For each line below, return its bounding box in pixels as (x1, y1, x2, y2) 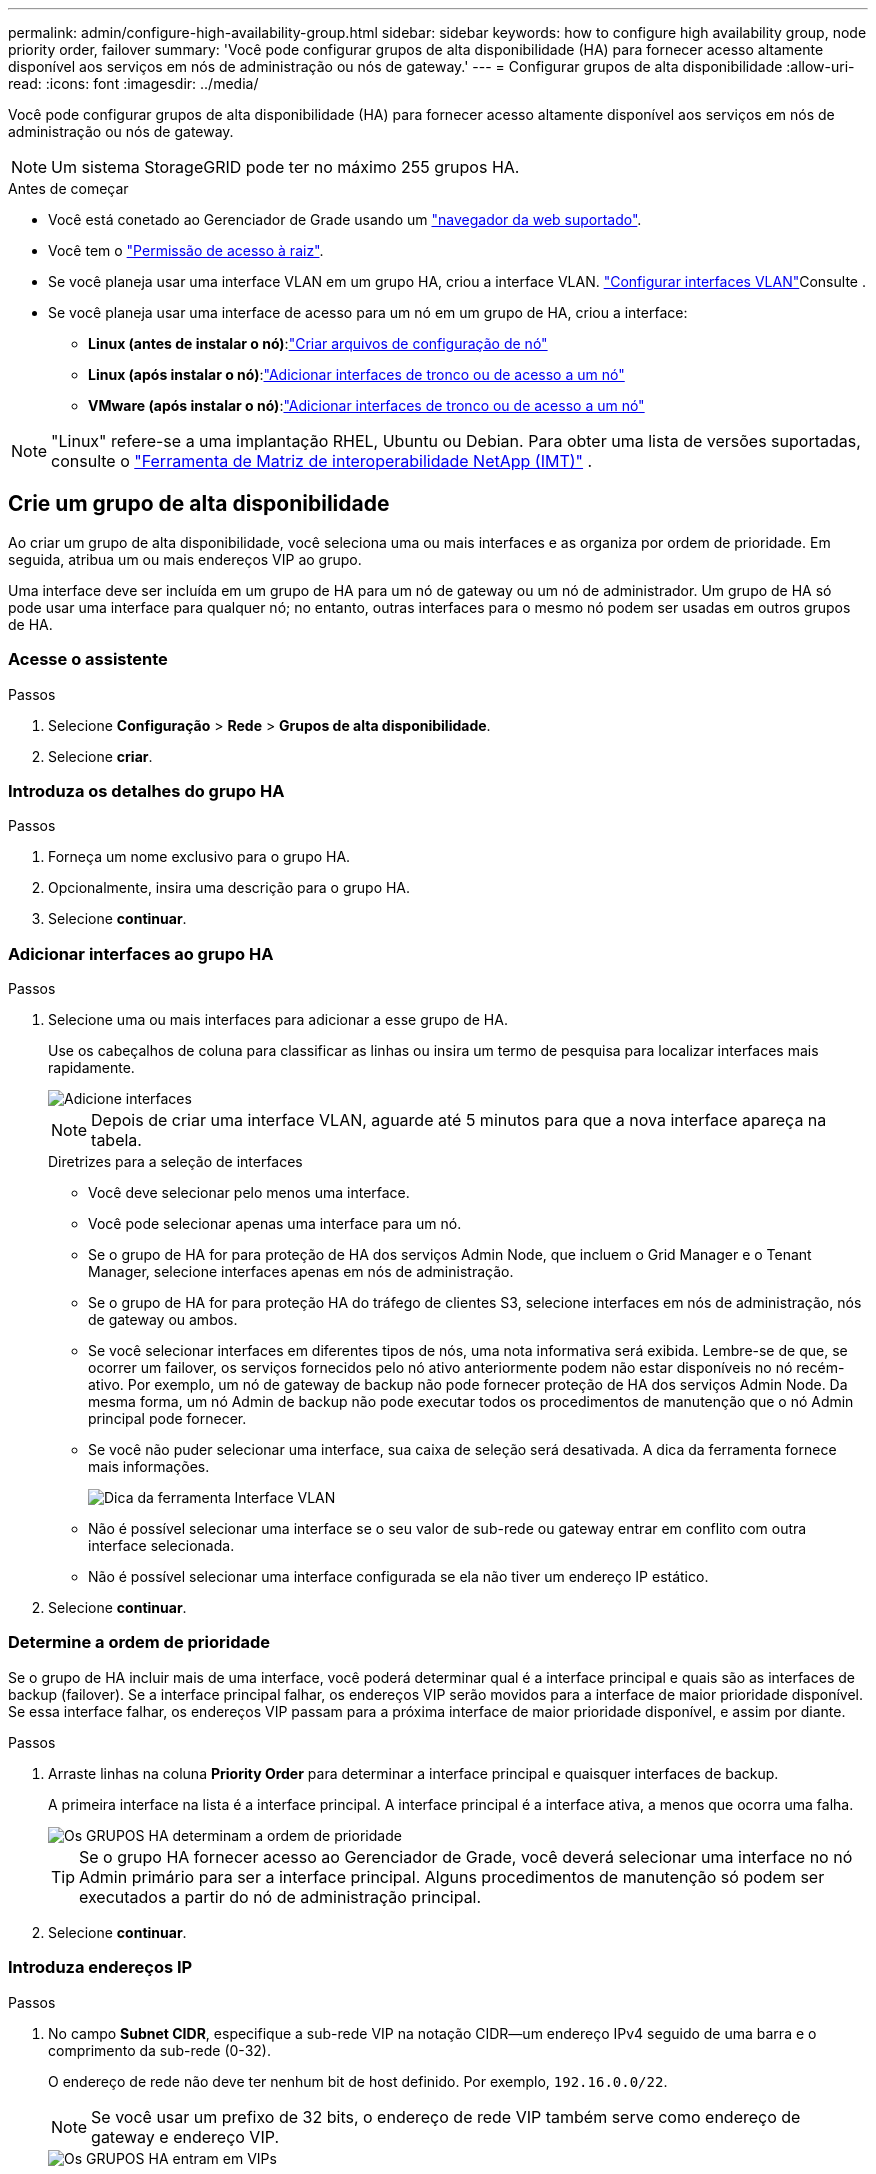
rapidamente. (48, 1059, 135, 1077)
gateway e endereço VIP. (91, 2126, 279, 2147)
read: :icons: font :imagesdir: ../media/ (8, 75, 259, 92)
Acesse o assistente (8, 649, 168, 670)
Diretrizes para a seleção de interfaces (48, 1153, 303, 1171)
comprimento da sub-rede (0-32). (48, 2041, 271, 2059)
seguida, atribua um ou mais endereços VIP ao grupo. (8, 550, 362, 568)
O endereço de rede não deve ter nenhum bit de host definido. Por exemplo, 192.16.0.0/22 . (48, 2072, 668, 2090)
